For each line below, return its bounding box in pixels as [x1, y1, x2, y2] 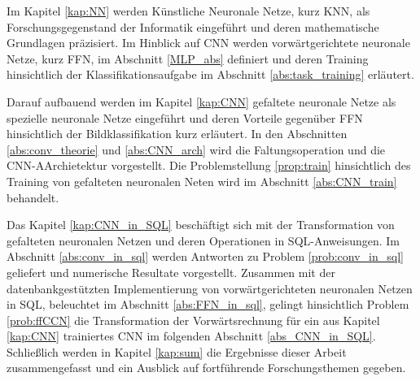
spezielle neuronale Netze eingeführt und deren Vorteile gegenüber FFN [7, 109, 363, 126]
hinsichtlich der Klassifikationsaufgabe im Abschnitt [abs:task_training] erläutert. [7, 66, 414, 83]
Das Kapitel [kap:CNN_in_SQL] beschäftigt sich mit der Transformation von [7, 216, 395, 233]
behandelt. [7, 188, 59, 206]
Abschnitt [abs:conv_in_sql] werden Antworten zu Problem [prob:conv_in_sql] [7, 248, 404, 265]
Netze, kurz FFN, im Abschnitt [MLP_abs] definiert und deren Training [7, 50, 369, 67]
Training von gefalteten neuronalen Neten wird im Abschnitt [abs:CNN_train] [7, 172, 397, 189]
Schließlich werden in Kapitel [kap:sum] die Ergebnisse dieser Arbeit [7, 343, 347, 360]
